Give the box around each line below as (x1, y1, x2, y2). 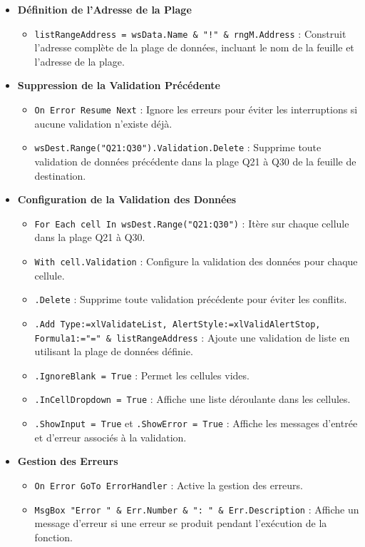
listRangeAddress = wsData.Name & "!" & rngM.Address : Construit (34, 26, 346, 41)
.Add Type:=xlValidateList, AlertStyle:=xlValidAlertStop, (34, 319, 321, 329)
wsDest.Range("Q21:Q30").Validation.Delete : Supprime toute (34, 140, 322, 155)
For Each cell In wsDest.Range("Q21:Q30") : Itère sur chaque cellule (34, 215, 349, 230)
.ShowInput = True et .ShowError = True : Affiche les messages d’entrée (34, 416, 358, 431)
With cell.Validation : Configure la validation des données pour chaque (34, 253, 358, 268)
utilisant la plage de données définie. (34, 344, 193, 359)
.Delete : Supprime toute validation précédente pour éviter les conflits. (34, 292, 347, 307)
